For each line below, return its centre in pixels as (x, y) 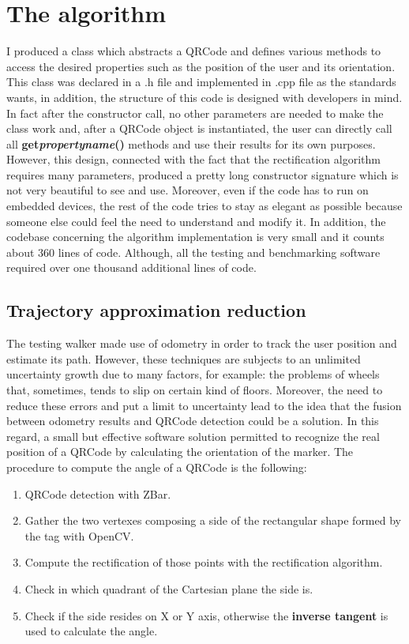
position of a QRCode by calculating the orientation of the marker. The (180, 452)
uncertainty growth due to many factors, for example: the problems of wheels (193, 374)
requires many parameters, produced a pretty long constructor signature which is (203, 174)
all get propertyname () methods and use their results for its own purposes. (191, 143)
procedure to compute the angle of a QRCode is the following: (157, 467)
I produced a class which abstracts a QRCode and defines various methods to (194, 51)
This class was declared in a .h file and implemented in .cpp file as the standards (201, 82)
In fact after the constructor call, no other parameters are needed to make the (195, 113)
